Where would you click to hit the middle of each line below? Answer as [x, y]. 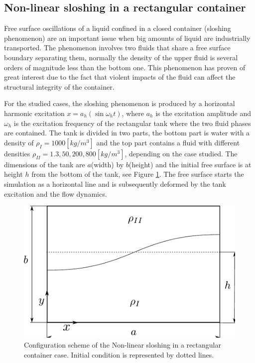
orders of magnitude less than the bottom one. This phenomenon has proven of [125, 67]
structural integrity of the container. [59, 86]
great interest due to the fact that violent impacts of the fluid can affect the [120, 77]
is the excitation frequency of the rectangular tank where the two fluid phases [132, 123]
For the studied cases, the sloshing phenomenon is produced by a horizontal [120, 103]
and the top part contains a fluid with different [168, 142]
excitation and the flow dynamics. [56, 193]
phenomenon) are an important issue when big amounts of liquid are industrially [127, 38]
